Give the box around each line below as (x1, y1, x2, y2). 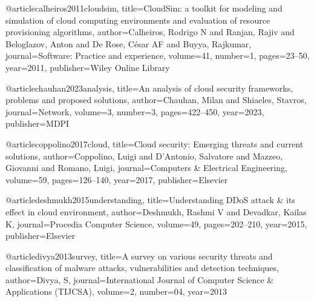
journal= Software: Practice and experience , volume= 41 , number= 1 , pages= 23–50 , (5, 49, 310, 62)
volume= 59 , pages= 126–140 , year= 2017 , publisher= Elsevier (5, 173, 228, 186)
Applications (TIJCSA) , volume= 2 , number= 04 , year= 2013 (5, 285, 227, 298)
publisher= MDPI (5, 117, 70, 130)
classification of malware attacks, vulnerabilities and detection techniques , (5, 261, 279, 274)
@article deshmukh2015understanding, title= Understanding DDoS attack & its (5, 193, 295, 206)
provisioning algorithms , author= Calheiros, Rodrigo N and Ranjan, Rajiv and (5, 25, 295, 38)
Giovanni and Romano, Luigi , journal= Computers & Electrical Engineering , (5, 161, 287, 174)
